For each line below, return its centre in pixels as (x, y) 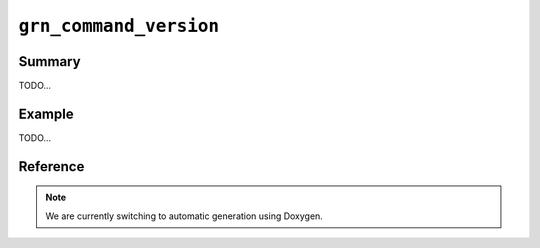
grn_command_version (119, 26)
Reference (51, 166)
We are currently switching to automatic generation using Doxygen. (184, 216)
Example (46, 113)
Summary (49, 61)
